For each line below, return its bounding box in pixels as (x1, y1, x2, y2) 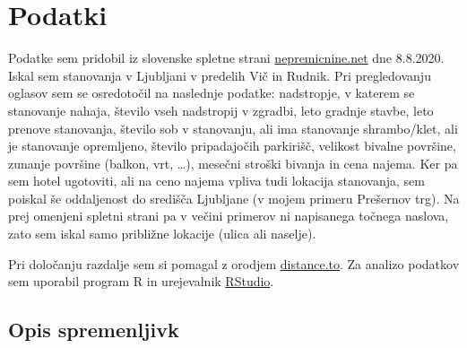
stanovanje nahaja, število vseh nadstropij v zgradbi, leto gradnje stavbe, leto (8, 100, 434, 119)
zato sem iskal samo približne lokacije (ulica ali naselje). (8, 224, 316, 243)
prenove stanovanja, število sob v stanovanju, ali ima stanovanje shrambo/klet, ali (8, 118, 458, 137)
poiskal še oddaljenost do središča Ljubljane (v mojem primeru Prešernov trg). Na (8, 188, 460, 207)
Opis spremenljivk (8, 316, 179, 344)
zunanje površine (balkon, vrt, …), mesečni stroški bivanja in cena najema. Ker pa (8, 153, 458, 172)
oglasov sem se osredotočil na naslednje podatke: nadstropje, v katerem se (8, 83, 415, 102)
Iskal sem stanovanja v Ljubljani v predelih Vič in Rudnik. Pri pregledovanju (8, 65, 431, 84)
